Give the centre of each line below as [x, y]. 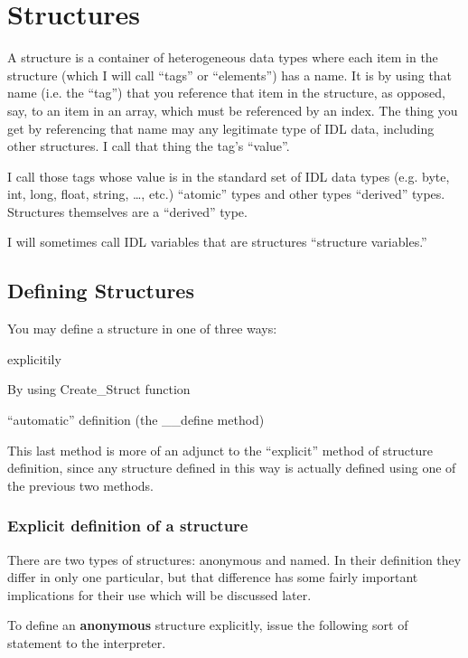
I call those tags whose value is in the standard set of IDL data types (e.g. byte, [229, 176]
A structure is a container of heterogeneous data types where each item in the [223, 57]
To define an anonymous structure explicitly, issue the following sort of [208, 625]
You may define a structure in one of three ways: [142, 329]
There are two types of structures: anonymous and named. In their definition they [234, 559]
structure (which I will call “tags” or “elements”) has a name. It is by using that [230, 75]
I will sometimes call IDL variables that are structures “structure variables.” [217, 242]
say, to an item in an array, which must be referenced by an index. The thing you [233, 110]
